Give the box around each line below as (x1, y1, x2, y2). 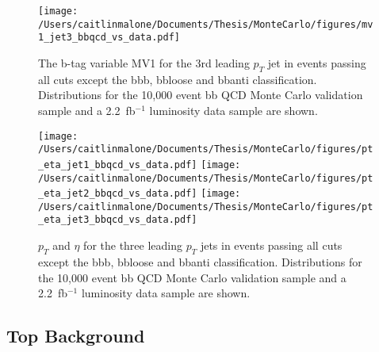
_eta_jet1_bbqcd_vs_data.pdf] (38, 159, 197, 170)
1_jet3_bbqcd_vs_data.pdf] (38, 32, 180, 44)
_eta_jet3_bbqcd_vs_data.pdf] (38, 214, 197, 226)
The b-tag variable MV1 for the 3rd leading (38, 54, 250, 71)
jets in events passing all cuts (200, 237, 343, 254)
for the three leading (83, 237, 183, 254)
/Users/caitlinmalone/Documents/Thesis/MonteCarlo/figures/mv (38, 18, 373, 30)
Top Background (6, 323, 145, 348)
